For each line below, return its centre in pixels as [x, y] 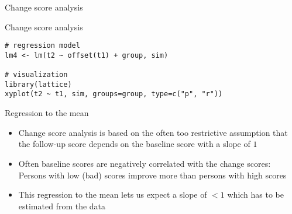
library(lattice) [38, 84]
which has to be [256, 194]
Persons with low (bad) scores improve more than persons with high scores [152, 175]
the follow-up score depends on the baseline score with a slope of [134, 144]
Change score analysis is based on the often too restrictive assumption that [153, 132]
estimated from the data [62, 206]
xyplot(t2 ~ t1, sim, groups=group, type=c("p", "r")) [114, 94]
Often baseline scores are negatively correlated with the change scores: [145, 163]
